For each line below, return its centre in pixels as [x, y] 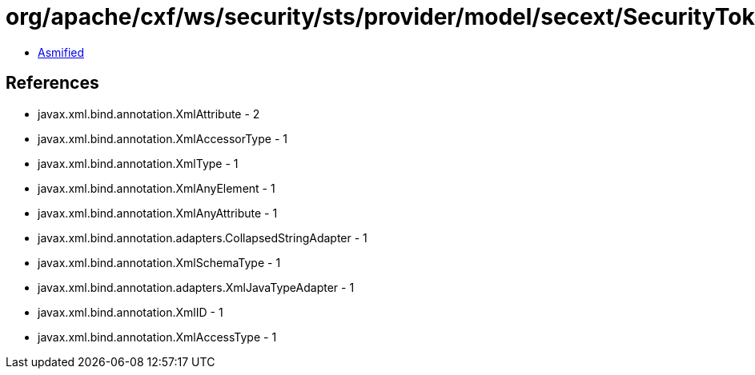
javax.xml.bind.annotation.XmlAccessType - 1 [157, 337]
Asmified [61, 52]
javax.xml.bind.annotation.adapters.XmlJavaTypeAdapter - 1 [196, 287]
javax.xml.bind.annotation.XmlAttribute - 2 [149, 114]
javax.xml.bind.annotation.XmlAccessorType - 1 [163, 138]
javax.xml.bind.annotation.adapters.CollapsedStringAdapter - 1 [203, 237]
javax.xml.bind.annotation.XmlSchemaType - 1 [159, 262]
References [52, 83]
